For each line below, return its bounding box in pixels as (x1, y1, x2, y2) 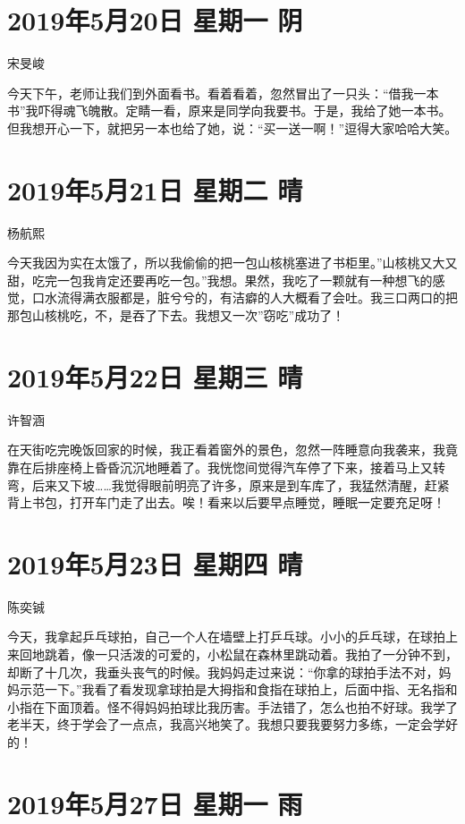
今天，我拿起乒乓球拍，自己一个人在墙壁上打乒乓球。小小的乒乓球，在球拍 (7, 627, 445, 646)
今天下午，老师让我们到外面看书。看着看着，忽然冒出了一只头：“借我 (7, 83, 414, 102)
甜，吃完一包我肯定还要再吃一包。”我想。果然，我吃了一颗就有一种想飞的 (7, 270, 433, 289)
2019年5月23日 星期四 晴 (7, 545, 303, 582)
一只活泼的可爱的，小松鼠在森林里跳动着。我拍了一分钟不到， (94, 645, 458, 663)
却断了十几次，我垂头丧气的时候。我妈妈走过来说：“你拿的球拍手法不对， (7, 662, 439, 681)
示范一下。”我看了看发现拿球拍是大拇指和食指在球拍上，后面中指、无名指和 (19, 680, 458, 699)
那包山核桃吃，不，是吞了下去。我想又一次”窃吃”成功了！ (7, 306, 345, 324)
